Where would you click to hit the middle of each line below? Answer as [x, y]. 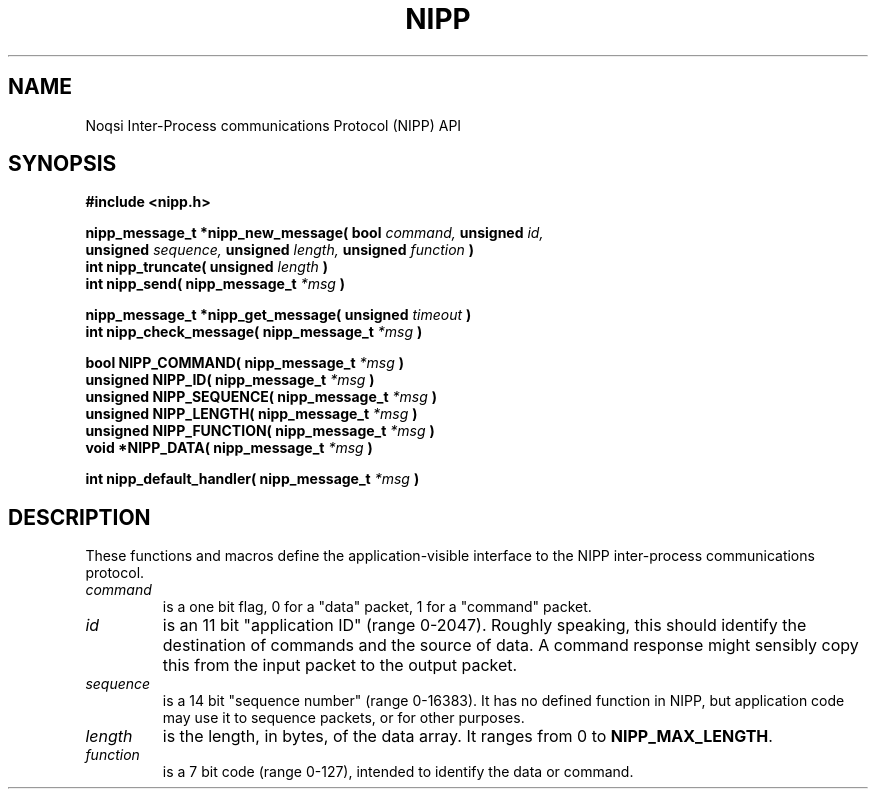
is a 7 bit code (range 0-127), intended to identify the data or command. [398, 772]
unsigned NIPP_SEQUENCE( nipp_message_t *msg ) [261, 397]
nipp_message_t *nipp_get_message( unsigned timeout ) [278, 315]
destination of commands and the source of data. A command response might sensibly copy [510, 645]
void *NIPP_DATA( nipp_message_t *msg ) [229, 448]
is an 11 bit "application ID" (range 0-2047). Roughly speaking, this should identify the [484, 625]
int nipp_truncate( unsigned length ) [206, 267]
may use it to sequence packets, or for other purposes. [343, 718]
